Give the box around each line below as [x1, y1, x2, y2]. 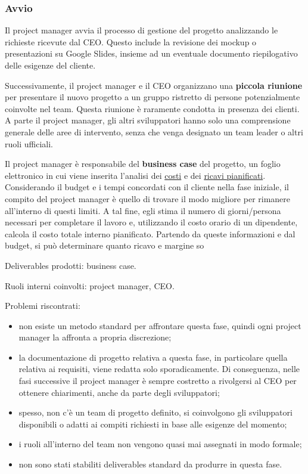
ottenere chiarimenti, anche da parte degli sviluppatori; [18, 386, 220, 398]
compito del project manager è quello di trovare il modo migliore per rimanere [5, 192, 291, 205]
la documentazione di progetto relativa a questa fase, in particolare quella [18, 351, 288, 363]
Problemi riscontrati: [5, 299, 80, 312]
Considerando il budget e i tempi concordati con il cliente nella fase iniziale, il [5, 181, 290, 193]
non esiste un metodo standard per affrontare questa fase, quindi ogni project [18, 319, 301, 332]
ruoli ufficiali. [5, 137, 53, 150]
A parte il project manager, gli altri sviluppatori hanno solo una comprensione [5, 114, 291, 126]
